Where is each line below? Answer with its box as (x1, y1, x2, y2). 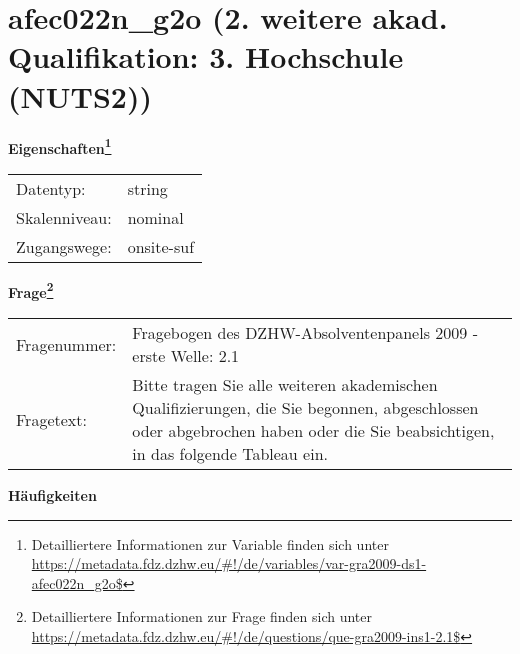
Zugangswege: (16, 234, 112, 258)
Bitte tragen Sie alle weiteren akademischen (132, 373, 438, 396)
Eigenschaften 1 (8, 134, 112, 158)
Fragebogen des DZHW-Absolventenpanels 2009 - (132, 321, 478, 344)
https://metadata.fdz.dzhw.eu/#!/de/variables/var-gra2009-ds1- (31, 553, 427, 574)
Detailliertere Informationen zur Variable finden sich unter (31, 533, 389, 554)
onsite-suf (127, 234, 195, 258)
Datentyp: (16, 176, 86, 200)
